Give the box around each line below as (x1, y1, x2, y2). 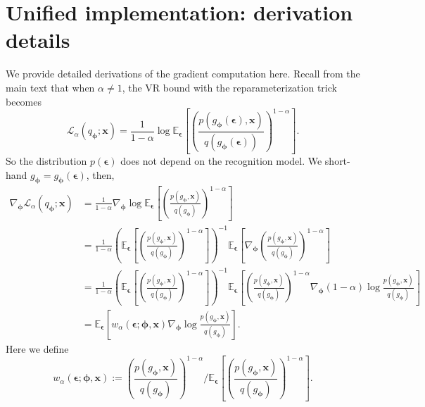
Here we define (6, 341, 69, 356)
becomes (6, 94, 42, 108)
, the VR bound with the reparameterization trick (122, 80, 337, 94)
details (6, 25, 70, 54)
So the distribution (6, 154, 87, 168)
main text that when (6, 80, 95, 94)
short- (324, 154, 350, 168)
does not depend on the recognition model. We (120, 154, 322, 168)
